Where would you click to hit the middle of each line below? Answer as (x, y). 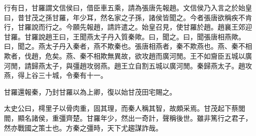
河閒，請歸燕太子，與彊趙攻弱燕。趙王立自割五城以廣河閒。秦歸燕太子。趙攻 (128, 65)
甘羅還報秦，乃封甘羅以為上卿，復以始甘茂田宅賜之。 (90, 91)
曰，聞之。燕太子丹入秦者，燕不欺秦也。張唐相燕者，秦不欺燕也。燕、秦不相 (128, 46)
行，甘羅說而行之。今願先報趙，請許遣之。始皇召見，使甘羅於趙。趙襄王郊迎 (128, 27)
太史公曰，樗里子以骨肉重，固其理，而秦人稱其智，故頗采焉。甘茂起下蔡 (121, 108)
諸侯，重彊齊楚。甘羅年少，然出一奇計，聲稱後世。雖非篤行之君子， (142, 118)
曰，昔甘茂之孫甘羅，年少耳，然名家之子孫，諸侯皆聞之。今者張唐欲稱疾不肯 (128, 17)
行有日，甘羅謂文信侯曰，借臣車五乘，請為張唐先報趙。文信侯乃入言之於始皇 (128, 7)
